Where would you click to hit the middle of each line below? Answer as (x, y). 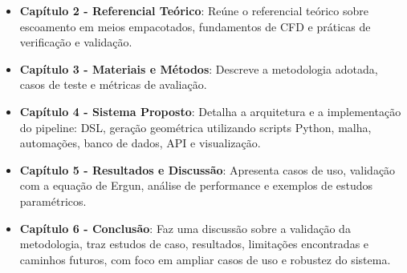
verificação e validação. (76, 42)
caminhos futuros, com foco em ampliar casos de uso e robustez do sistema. (205, 259)
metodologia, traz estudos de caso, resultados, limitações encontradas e (194, 244)
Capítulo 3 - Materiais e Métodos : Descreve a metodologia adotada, (199, 68)
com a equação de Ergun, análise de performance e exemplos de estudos (196, 185)
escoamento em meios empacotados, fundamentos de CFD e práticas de (195, 26)
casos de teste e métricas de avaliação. (113, 84)
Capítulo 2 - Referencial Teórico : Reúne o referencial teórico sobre (194, 10)
